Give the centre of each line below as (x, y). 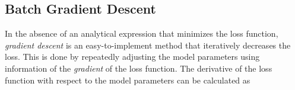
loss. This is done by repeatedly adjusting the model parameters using (132, 57)
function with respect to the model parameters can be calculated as (128, 80)
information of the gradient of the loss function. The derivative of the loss (139, 68)
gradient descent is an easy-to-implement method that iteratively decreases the (148, 45)
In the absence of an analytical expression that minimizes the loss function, (142, 33)
